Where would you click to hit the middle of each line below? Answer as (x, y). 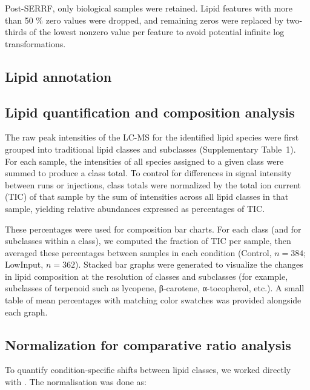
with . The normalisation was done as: (76, 382)
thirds (16, 32)
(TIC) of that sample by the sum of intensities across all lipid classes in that (147, 197)
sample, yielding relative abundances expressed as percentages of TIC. (135, 208)
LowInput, (24, 264)
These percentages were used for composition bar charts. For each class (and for (153, 229)
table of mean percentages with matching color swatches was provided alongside (153, 300)
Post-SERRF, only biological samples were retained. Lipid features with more (149, 8)
